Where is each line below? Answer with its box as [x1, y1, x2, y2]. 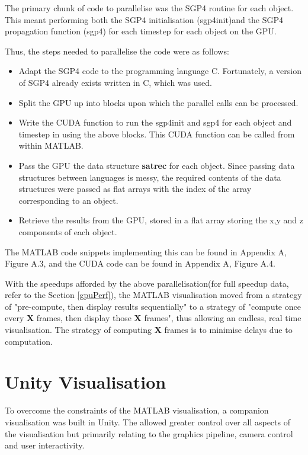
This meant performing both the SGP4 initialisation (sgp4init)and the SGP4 [5, 13, 283, 25]
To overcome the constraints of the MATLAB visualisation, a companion [5, 404, 269, 416]
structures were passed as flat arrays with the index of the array [18, 182, 252, 195]
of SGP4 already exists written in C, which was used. [18, 76, 212, 88]
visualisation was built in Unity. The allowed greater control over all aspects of [5, 415, 290, 428]
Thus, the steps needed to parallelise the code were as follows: [5, 44, 229, 57]
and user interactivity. [5, 439, 85, 451]
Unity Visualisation [5, 370, 166, 394]
